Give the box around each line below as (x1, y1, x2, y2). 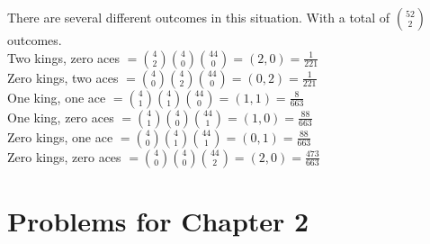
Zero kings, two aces (7, 68, 119, 86)
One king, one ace (7, 87, 106, 106)
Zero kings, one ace (7, 127, 113, 146)
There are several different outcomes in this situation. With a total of (7, 8, 390, 26)
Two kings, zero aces (7, 48, 120, 67)
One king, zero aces (7, 107, 114, 126)
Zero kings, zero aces (7, 147, 121, 166)
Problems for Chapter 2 (7, 202, 309, 239)
